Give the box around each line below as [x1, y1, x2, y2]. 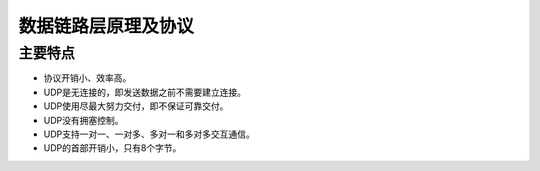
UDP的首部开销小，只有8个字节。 [43, 142, 182, 154]
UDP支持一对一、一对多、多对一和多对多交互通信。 [43, 128, 255, 140]
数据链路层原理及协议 [18, 15, 195, 37]
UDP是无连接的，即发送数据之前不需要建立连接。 [43, 86, 247, 98]
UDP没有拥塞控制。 [43, 114, 124, 126]
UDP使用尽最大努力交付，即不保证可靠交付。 [43, 100, 229, 112]
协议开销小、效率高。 [43, 72, 132, 84]
